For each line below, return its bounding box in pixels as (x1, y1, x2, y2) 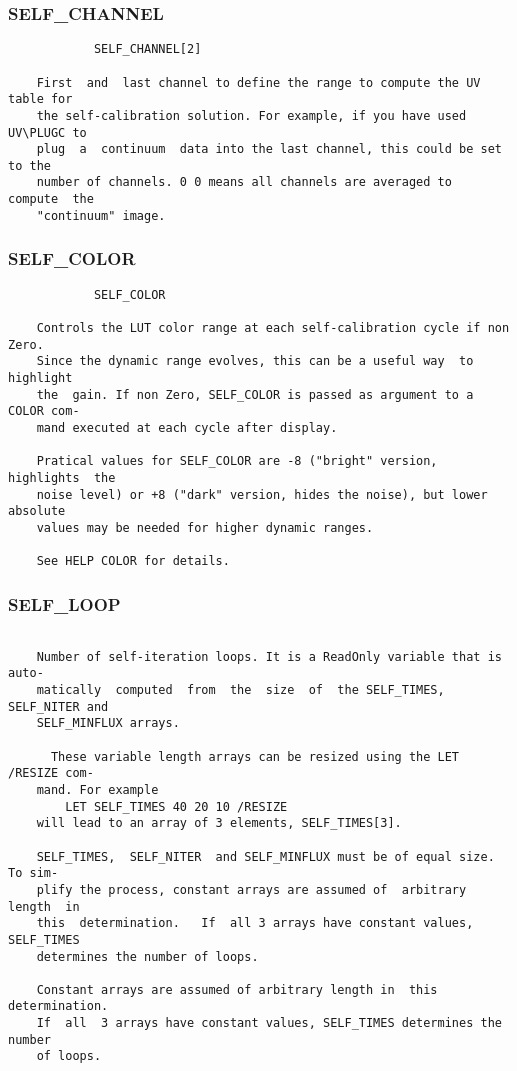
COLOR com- (8, 404, 80, 419)
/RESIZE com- (8, 766, 94, 781)
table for (8, 92, 73, 107)
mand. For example (36, 782, 159, 797)
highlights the (8, 470, 116, 485)
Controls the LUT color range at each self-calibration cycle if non (36, 320, 510, 335)
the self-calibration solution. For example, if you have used (36, 108, 467, 123)
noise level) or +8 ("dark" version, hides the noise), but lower (36, 487, 488, 502)
